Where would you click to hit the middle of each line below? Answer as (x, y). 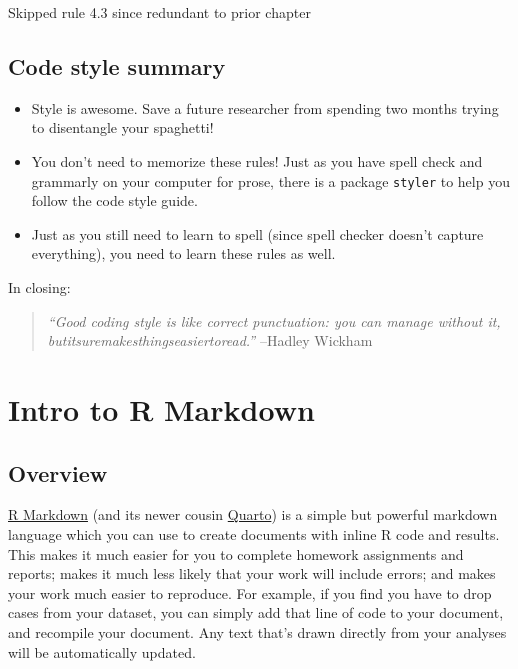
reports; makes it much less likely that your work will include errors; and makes (252, 573)
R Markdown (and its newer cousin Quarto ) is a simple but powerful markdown (253, 514)
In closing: (39, 287)
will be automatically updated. (102, 651)
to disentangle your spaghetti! (122, 127)
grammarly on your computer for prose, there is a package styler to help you (270, 180)
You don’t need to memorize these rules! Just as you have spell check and (257, 160)
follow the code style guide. (114, 200)
